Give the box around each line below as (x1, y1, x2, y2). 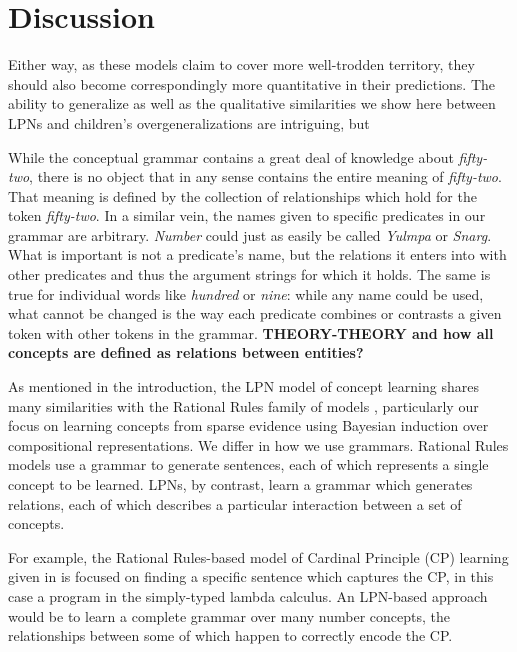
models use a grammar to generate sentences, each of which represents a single (8, 454, 489, 475)
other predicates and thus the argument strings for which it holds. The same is (8, 264, 491, 285)
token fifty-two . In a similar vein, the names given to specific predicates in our (8, 205, 486, 226)
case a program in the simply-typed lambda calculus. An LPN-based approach (8, 585, 488, 606)
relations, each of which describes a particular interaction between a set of (8, 493, 462, 514)
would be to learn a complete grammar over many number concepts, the (8, 605, 451, 626)
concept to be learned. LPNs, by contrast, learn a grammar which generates (8, 474, 473, 494)
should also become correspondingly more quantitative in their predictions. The (8, 73, 496, 94)
